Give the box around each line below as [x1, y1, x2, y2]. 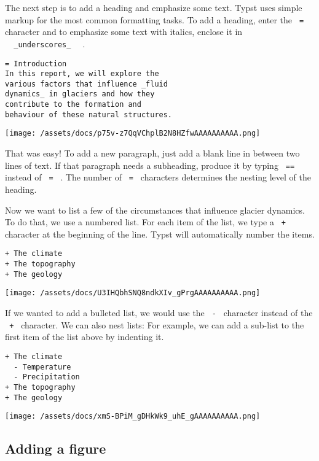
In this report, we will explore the [5, 69, 159, 79]
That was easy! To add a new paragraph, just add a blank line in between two [5, 147, 300, 160]
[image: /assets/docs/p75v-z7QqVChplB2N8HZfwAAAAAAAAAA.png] [5, 129, 261, 138]
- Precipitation [14, 373, 80, 382]
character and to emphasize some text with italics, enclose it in [5, 25, 243, 38]
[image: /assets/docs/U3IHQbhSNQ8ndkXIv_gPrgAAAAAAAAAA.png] [5, 289, 261, 298]
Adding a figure [5, 439, 106, 458]
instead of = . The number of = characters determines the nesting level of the [5, 171, 312, 184]
